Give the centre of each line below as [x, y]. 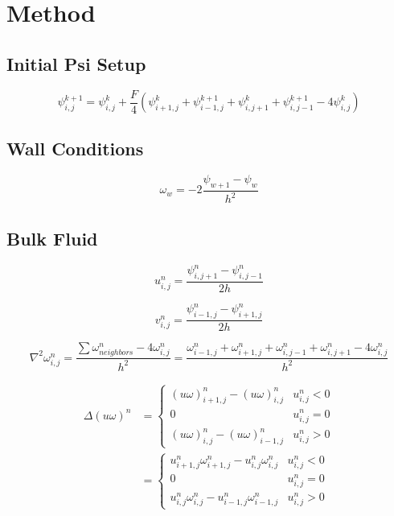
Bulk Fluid [52, 238]
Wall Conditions [75, 149]
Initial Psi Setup [76, 63]
